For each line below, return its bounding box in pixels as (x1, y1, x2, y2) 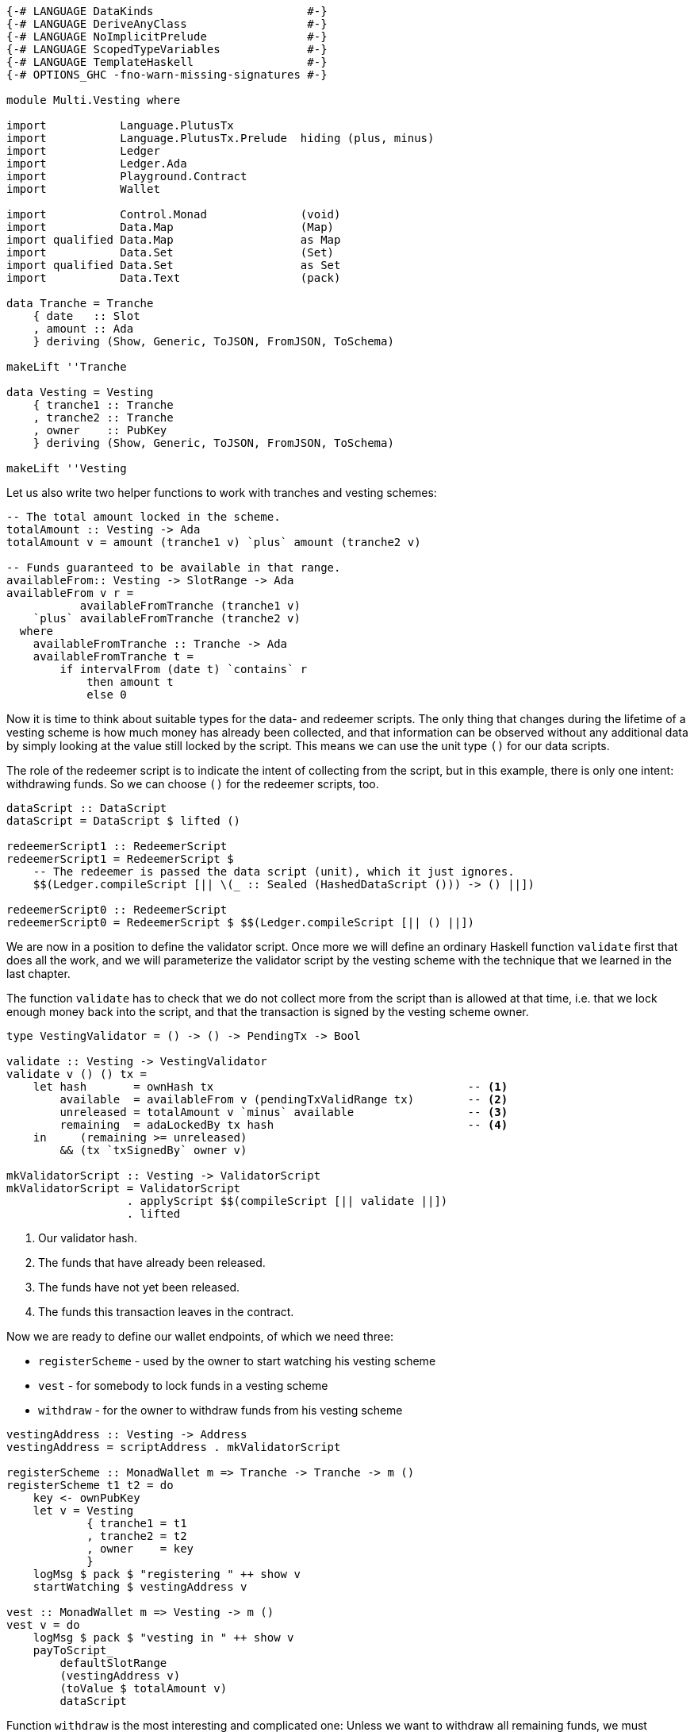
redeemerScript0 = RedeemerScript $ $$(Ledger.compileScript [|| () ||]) (6, 916, 475, 929)
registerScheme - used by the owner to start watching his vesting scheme (38, 1354, 436, 1368)
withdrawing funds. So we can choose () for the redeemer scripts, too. (6, 777, 379, 791)
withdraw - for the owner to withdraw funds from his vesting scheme (38, 1403, 403, 1417)
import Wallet (6, 183, 160, 195)
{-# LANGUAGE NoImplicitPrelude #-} (6, 30, 328, 43)
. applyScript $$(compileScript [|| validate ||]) (126, 1195, 448, 1207)
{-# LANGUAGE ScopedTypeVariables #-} (6, 43, 328, 56)
